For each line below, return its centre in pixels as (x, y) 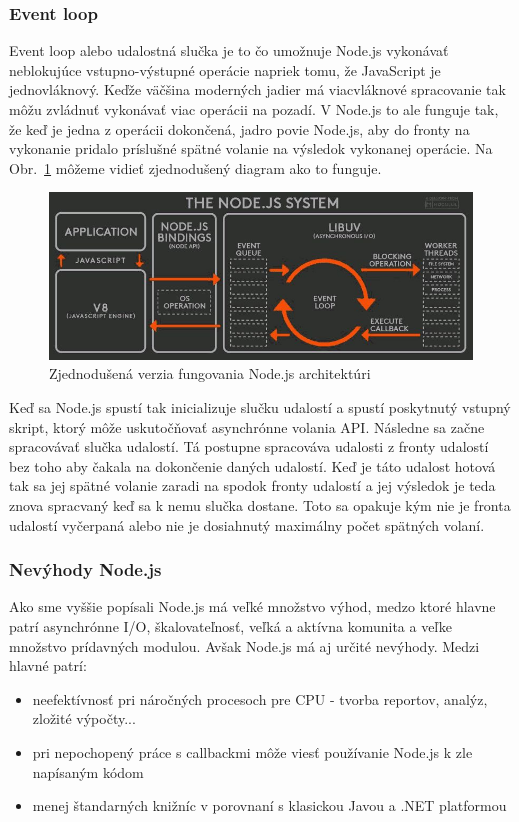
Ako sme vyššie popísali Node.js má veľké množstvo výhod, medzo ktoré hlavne (252, 606)
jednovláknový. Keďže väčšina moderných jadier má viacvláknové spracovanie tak (257, 89)
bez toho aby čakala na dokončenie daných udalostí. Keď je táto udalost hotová (252, 465)
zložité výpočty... (84, 718)
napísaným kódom (88, 771)
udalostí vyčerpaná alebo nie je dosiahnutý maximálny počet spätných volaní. (247, 524)
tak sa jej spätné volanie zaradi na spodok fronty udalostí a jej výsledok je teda (252, 485)
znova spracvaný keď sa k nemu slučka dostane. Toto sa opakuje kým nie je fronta (260, 505)
